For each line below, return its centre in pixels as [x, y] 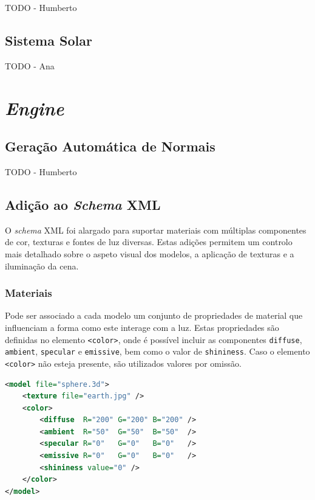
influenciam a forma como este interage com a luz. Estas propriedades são [142, 327]
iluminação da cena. [42, 266]
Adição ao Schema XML [83, 204]
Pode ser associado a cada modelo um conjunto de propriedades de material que [154, 315]
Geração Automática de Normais [110, 146]
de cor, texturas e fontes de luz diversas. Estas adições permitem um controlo [149, 242]
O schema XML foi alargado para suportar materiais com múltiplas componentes [156, 230]
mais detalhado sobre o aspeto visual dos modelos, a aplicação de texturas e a [150, 253]
